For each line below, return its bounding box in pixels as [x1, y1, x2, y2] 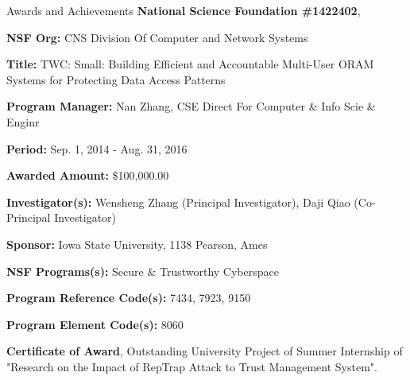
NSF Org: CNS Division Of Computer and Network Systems [6, 29, 308, 45]
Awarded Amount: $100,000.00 [6, 167, 169, 184]
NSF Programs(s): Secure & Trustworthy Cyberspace [6, 262, 279, 279]
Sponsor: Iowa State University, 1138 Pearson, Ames [6, 235, 268, 252]
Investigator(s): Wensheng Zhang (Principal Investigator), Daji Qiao [6, 193, 350, 210]
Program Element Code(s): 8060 [6, 316, 184, 332]
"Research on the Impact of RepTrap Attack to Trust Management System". [6, 358, 377, 374]
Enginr [6, 113, 40, 130]
